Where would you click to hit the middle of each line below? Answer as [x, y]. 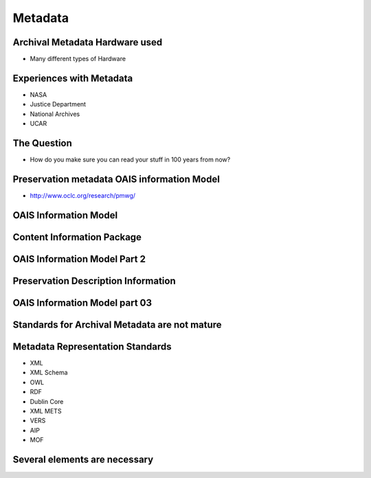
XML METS [46, 411]
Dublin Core [47, 401]
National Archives [55, 114]
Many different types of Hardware [78, 59]
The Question [42, 143]
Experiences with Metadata [73, 78]
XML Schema [49, 373]
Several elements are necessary [83, 459]
